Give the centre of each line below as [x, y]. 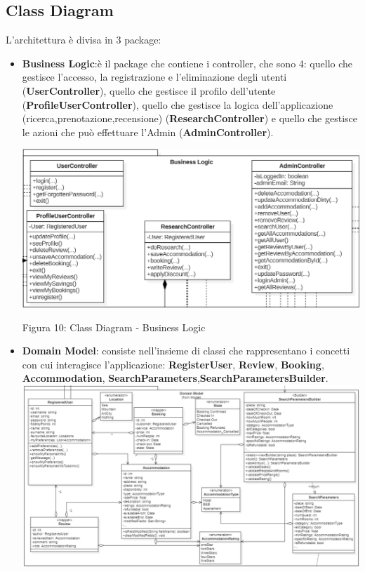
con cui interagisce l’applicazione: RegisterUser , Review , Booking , [173, 364]
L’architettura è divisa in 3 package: [84, 40]
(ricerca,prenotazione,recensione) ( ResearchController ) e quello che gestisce [190, 118]
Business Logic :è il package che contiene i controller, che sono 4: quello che [187, 63]
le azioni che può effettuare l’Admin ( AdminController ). [148, 132]
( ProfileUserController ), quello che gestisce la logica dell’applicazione [178, 104]
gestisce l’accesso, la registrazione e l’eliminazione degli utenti [154, 77]
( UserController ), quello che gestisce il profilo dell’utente [149, 90]
